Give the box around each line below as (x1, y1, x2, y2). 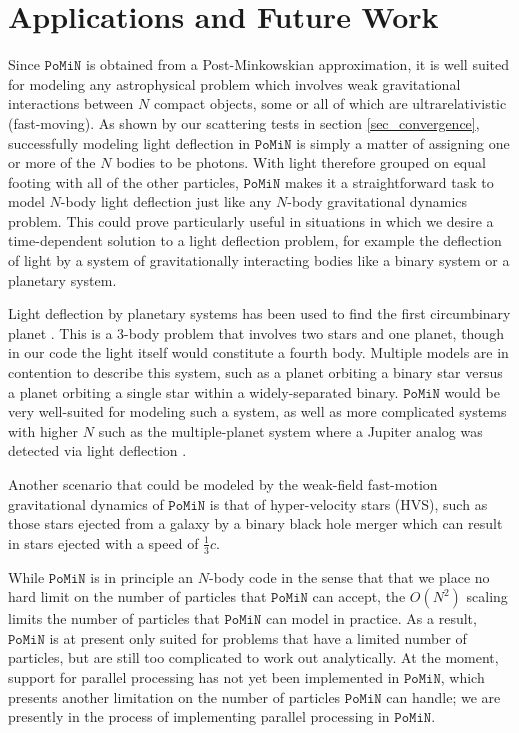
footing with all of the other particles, (8, 171, 239, 192)
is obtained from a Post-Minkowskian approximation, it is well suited (86, 54, 510, 75)
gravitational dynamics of (8, 493, 164, 514)
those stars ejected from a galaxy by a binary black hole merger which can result (8, 513, 503, 534)
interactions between (8, 93, 134, 114)
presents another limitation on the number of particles (8, 686, 341, 707)
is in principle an (90, 566, 194, 587)
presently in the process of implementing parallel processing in (8, 706, 390, 727)
